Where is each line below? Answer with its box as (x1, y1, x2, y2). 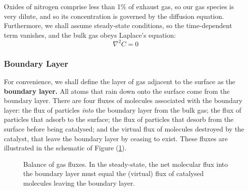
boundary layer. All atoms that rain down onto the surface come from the (4, 86, 230, 96)
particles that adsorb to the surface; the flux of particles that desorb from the (4, 114, 234, 124)
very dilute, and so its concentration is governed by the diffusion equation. (4, 11, 224, 21)
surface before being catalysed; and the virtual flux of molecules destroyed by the (4, 124, 245, 134)
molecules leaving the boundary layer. (23, 178, 135, 188)
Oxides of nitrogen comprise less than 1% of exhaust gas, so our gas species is (4, 1, 234, 11)
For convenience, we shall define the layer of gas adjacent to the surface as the (4, 76, 235, 87)
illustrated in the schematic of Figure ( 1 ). (4, 143, 127, 153)
